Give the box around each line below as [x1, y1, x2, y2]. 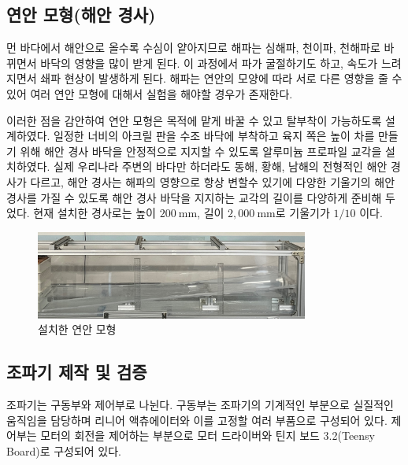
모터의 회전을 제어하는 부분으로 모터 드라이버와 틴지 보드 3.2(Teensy [40, 427, 376, 444]
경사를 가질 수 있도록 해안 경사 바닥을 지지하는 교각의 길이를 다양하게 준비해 [6, 189, 382, 205]
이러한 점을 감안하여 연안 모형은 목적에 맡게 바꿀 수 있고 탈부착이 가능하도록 [6, 112, 382, 128]
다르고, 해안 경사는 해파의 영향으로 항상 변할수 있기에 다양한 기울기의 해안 [30, 173, 395, 190]
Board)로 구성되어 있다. [6, 442, 122, 459]
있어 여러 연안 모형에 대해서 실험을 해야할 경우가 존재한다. [6, 85, 293, 101]
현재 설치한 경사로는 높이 [33, 205, 156, 221]
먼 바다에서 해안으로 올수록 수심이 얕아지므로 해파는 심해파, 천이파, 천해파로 [6, 39, 380, 56]
